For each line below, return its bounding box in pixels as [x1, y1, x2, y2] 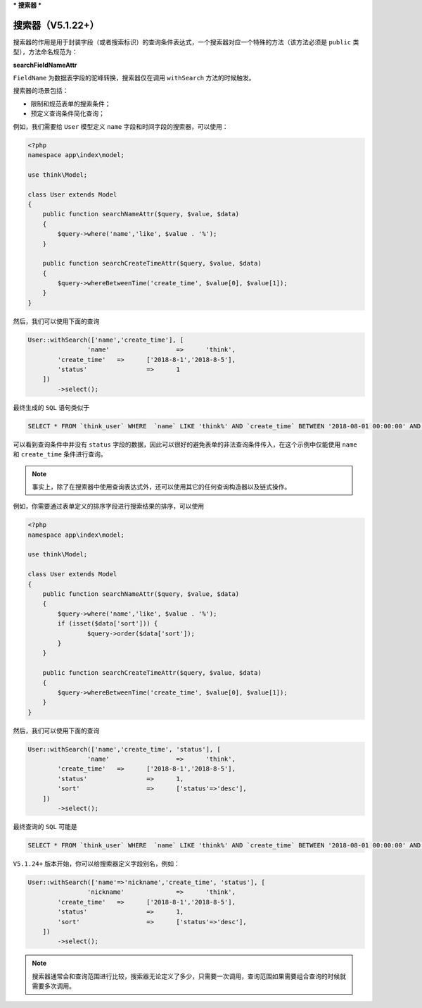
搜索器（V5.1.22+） [13, 19, 100, 31]
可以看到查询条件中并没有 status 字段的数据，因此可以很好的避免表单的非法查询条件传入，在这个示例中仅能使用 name [13, 440, 358, 449]
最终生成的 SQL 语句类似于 [13, 403, 90, 411]
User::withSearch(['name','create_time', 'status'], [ [27, 745, 221, 753]
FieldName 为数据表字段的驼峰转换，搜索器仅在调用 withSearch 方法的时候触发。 [13, 74, 255, 82]
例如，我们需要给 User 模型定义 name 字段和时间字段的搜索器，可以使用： [13, 122, 229, 130]
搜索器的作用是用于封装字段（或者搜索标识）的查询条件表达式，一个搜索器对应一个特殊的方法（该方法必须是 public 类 [13, 37, 359, 46]
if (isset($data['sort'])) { [57, 620, 158, 628]
